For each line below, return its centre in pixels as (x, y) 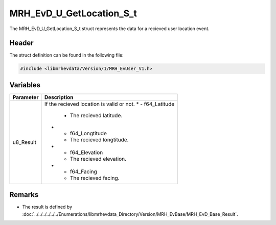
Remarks (24, 195)
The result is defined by (47, 207)
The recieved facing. (95, 178)
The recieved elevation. (98, 159)
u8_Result (25, 142)
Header (21, 43)
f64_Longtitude (88, 133)
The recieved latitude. (96, 115)
